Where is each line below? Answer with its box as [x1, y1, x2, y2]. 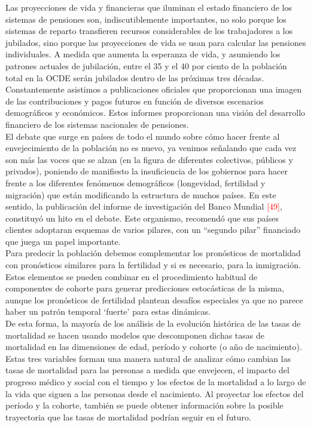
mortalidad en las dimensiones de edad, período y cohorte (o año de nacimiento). [5, 340, 302, 353]
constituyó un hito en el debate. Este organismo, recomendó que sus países [5, 211, 279, 224]
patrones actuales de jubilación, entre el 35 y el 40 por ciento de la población [5, 59, 287, 72]
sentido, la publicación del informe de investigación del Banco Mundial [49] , [5, 200, 282, 213]
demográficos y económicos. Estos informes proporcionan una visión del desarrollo [5, 106, 306, 119]
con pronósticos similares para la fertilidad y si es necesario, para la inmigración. [5, 259, 301, 271]
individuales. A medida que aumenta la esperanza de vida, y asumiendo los [5, 48, 280, 60]
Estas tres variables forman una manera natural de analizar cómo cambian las [5, 352, 291, 364]
